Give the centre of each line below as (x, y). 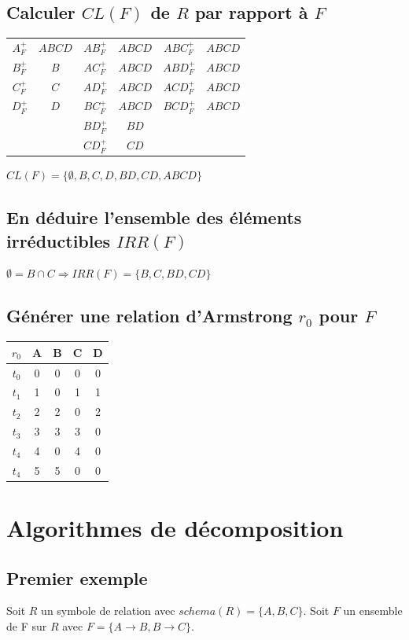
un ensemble (373, 611)
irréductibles (59, 240)
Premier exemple (77, 577)
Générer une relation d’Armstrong (149, 316)
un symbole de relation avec (108, 611)
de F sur (27, 626)
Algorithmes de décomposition (175, 528)
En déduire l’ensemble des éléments (154, 217)
